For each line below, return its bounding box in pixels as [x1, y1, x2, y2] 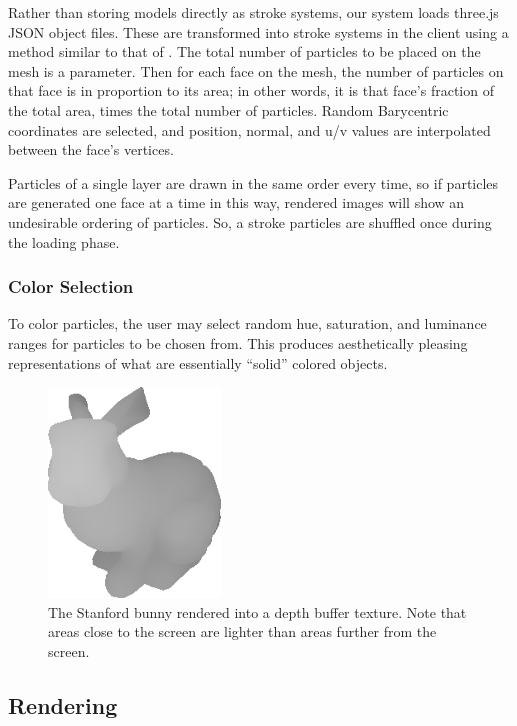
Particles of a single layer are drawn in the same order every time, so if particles [8, 172, 499, 193]
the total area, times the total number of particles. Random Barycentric [8, 99, 449, 120]
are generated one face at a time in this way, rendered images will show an [8, 192, 465, 213]
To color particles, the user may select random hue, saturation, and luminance [8, 313, 487, 334]
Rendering [8, 689, 118, 720]
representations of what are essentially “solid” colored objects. [8, 352, 388, 373]
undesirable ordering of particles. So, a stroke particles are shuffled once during [8, 211, 492, 232]
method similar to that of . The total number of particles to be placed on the [8, 41, 481, 62]
